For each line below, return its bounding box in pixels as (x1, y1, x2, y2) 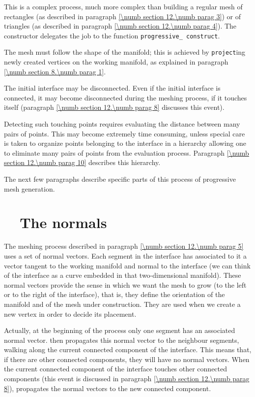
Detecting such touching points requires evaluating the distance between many (4, 119, 240, 129)
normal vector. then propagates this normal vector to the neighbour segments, (4, 334, 239, 345)
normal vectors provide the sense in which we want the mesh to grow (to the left (4, 279, 247, 290)
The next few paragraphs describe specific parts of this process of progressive (4, 174, 236, 184)
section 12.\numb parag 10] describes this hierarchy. (4, 157, 161, 167)
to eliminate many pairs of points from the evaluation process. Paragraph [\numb (4, 147, 249, 158)
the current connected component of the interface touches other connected (4, 364, 227, 374)
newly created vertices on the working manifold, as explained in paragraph (4, 57, 228, 67)
